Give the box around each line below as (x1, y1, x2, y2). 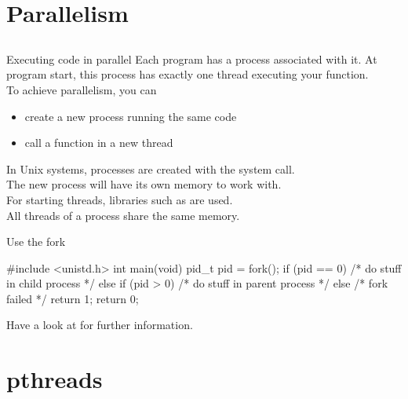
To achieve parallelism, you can (6, 81, 157, 97)
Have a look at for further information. (6, 317, 193, 333)
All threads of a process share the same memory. (6, 207, 240, 223)
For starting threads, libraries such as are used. (6, 191, 233, 207)
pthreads (6, 363, 103, 395)
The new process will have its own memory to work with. (6, 176, 282, 192)
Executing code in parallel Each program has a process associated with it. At (6, 50, 377, 67)
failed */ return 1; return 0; (6, 290, 139, 306)
